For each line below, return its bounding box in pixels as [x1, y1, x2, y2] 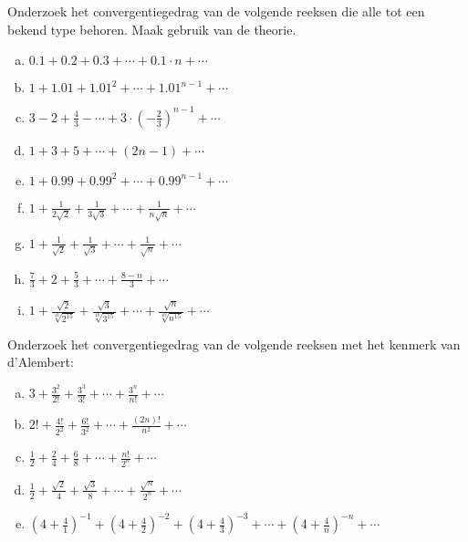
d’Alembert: [7, 352, 74, 371]
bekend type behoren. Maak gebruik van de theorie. [7, 19, 296, 38]
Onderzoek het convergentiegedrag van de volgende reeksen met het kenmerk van [7, 334, 461, 353]
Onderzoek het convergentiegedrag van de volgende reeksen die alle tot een [7, 2, 425, 20]
